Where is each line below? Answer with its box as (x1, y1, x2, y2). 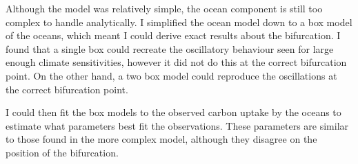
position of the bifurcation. (6, 145, 119, 159)
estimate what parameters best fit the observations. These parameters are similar (6, 118, 349, 132)
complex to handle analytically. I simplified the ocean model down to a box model (6, 14, 352, 29)
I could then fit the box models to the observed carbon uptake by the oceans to (6, 105, 341, 119)
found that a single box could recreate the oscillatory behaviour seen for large (6, 41, 334, 56)
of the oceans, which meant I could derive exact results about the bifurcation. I (6, 28, 341, 43)
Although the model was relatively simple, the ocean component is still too (6, 1, 323, 15)
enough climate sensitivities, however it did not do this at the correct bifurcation (6, 55, 347, 69)
